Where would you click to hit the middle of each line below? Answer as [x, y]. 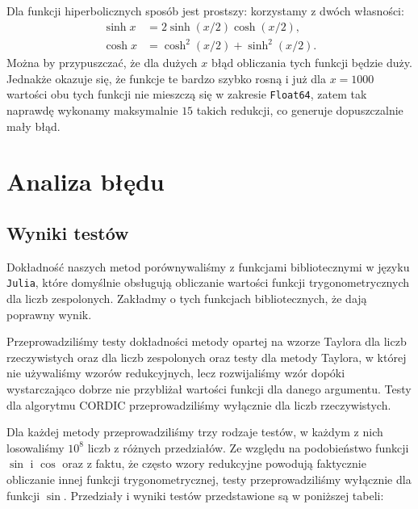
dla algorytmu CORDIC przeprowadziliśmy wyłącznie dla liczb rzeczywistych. [199, 404]
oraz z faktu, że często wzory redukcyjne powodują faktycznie [214, 463]
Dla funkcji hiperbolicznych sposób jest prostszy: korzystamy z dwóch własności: [205, 11]
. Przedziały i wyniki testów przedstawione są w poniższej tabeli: [224, 495]
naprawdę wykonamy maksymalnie [92, 110]
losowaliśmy [36, 447]
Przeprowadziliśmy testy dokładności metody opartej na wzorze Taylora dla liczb [207, 341]
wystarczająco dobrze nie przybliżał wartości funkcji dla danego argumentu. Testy [209, 388]
